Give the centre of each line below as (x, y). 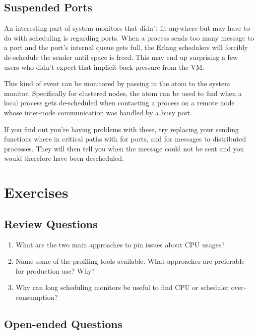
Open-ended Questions (63, 323)
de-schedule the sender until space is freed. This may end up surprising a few (121, 57)
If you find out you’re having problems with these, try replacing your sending (121, 129)
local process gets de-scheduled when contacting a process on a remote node (119, 103)
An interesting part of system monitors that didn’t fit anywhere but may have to (127, 28)
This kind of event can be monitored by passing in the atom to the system (117, 83)
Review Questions (51, 223)
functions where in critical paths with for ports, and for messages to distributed (125, 139)
